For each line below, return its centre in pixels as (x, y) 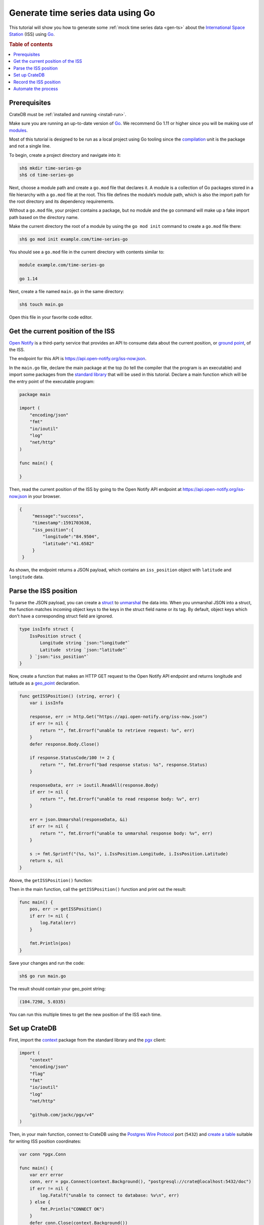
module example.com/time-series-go (62, 265)
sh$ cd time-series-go (46, 175)
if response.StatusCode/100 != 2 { (72, 758)
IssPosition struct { (55, 636)
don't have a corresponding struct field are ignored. (61, 616)
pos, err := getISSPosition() (66, 909)
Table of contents (31, 44)
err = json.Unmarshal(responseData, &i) (79, 819)
